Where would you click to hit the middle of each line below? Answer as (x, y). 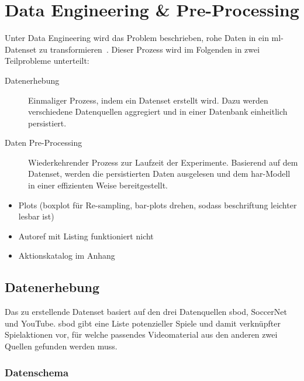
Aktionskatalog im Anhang (67, 255)
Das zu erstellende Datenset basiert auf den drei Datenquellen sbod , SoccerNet (146, 312)
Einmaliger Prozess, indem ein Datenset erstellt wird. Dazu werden (148, 100)
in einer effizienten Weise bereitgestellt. (98, 185)
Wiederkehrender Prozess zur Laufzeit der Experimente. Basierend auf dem (163, 162)
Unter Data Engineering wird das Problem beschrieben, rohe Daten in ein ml (143, 38)
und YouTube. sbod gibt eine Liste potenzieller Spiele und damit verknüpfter (143, 323)
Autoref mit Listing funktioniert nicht (86, 236)
